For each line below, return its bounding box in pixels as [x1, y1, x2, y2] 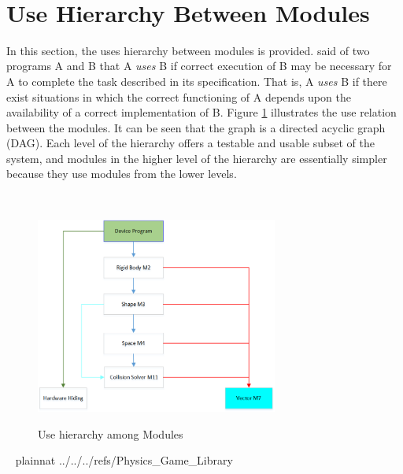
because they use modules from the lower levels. [6, 165, 237, 182]
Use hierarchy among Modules [38, 425, 183, 442]
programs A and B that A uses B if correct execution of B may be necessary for [6, 57, 392, 74]
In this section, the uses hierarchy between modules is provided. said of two [6, 42, 370, 58]
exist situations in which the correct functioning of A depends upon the [6, 88, 351, 105]
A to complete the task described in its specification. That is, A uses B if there [6, 72, 387, 89]
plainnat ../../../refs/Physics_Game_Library [15, 452, 233, 468]
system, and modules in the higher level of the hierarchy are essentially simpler [6, 150, 387, 166]
